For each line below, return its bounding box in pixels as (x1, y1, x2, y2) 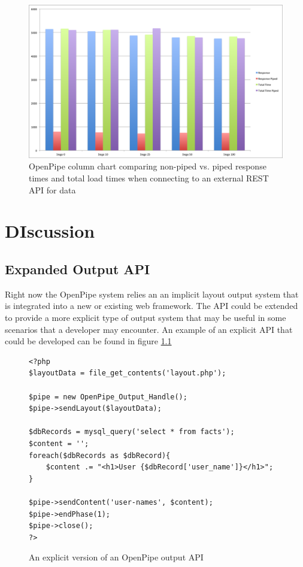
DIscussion (5, 219, 95, 243)
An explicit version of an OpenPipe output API (29, 551, 204, 563)
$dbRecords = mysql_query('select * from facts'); (29, 427, 235, 436)
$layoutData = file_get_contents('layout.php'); (29, 369, 226, 378)
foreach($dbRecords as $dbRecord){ (29, 451, 171, 460)
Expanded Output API (5, 260, 150, 278)
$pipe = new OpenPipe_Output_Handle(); (29, 392, 187, 401)
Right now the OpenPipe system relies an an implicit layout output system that (5, 287, 299, 300)
